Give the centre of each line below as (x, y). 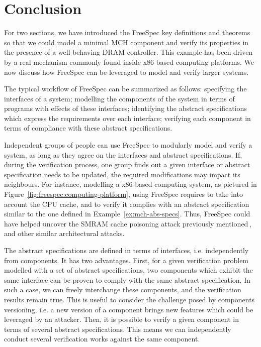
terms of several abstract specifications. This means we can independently (118, 329)
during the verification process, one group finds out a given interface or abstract (127, 164)
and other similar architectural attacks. (64, 233)
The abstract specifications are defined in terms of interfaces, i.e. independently (126, 250)
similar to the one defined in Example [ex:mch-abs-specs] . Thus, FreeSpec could (127, 214)
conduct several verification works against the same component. (102, 339)
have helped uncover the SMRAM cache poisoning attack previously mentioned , (128, 223)
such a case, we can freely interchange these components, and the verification (123, 290)
